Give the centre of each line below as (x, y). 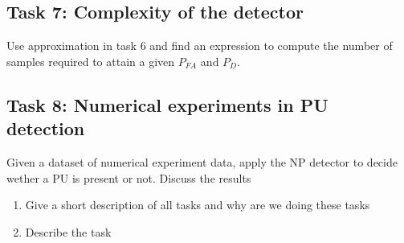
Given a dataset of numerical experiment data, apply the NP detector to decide (202, 161)
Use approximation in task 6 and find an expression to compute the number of (200, 45)
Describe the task (68, 231)
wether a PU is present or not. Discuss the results (129, 177)
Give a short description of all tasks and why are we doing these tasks (198, 205)
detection (46, 128)
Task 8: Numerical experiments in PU (167, 104)
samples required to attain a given (91, 61)
